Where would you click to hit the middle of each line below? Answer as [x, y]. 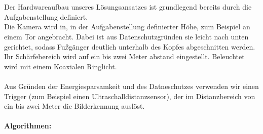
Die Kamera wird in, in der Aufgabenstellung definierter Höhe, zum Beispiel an [127, 27]
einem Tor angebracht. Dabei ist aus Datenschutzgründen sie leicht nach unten [126, 36]
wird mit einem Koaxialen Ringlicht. [61, 66]
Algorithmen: [28, 126]
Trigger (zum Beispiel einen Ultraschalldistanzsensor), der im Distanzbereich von [130, 96]
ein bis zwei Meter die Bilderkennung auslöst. [74, 106]
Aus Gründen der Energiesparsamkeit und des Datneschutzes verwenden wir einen [131, 86]
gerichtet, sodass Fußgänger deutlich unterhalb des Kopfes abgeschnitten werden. [130, 46]
